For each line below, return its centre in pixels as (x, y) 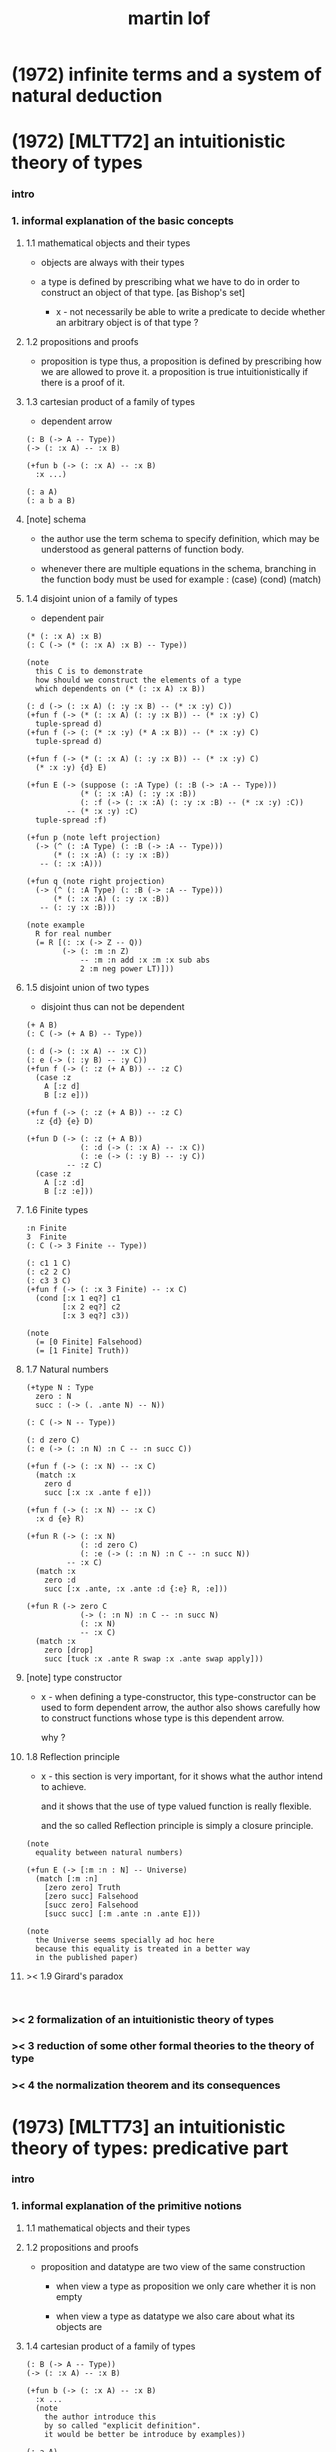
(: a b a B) (50, 500)
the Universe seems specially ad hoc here (125, 1940)
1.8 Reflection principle (73, 1756)
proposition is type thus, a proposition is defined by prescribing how (181, 361)
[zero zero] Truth (82, 1887)
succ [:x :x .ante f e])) (98, 1492)
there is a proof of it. (83, 382)
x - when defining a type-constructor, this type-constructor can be (178, 1696)
